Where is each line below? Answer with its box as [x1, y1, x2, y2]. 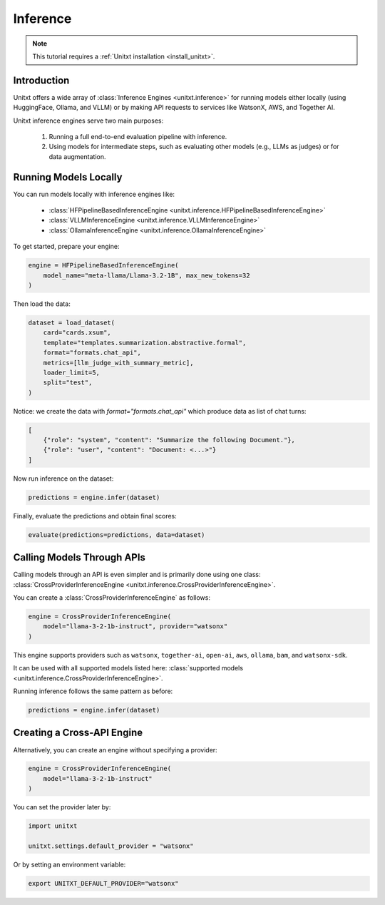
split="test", [43, 379, 93, 387]
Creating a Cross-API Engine [13, 727, 143, 739]
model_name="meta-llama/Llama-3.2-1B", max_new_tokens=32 [43, 271, 250, 280]
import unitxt [28, 822, 78, 830]
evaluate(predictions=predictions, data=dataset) [28, 531, 205, 538]
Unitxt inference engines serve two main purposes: [13, 116, 164, 125]
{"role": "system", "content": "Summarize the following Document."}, [43, 436, 296, 444]
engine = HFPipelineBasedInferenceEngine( [28, 261, 179, 270]
